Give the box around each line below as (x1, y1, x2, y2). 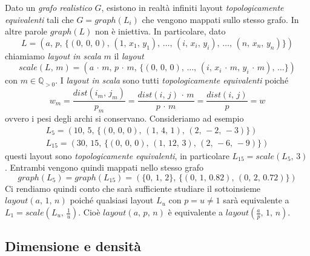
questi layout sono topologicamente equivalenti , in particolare (5, 149, 229, 162)
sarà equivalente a (223, 194, 289, 206)
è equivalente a (168, 206, 223, 218)
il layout (114, 49, 144, 62)
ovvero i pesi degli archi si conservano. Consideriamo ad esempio (5, 112, 244, 124)
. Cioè (78, 206, 101, 218)
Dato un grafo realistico (5, 1, 92, 13)
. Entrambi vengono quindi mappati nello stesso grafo (5, 161, 203, 174)
